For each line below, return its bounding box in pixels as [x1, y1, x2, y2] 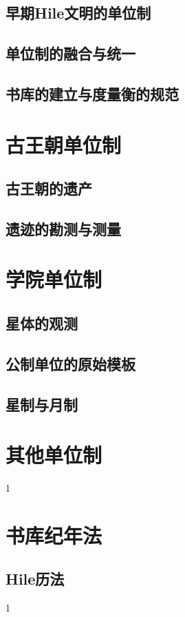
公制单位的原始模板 [6, 353, 135, 374]
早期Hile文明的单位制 [6, 2, 151, 23]
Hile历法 [6, 568, 65, 589]
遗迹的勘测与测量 [6, 218, 121, 239]
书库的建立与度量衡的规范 [6, 83, 179, 104]
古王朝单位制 [6, 130, 122, 158]
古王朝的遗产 [6, 178, 92, 199]
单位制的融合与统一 [6, 43, 135, 64]
